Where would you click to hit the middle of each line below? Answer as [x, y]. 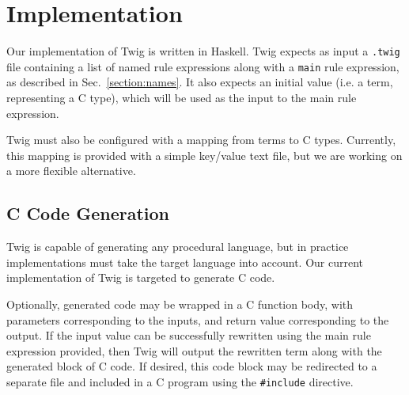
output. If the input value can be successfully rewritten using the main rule [189, 335]
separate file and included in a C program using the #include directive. [180, 381]
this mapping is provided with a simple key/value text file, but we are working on [204, 155]
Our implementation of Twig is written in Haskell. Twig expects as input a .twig [203, 51]
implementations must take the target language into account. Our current [185, 262]
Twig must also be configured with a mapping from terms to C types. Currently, [201, 140]
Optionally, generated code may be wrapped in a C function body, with [180, 304]
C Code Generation [88, 213]
